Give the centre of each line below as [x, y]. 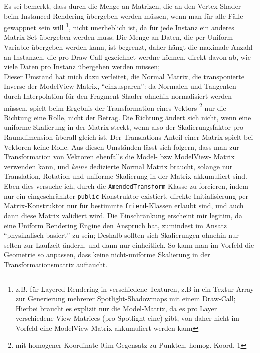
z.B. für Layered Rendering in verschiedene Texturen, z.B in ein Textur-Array [135, 288]
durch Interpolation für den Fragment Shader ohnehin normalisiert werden [118, 96]
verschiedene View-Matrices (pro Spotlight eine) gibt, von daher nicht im [127, 318]
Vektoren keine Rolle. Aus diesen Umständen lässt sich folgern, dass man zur [122, 147]
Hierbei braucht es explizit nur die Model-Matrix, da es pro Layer [116, 308]
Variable [17, 47]
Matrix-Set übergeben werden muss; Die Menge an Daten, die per [105, 37]
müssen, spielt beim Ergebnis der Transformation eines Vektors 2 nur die [115, 107]
